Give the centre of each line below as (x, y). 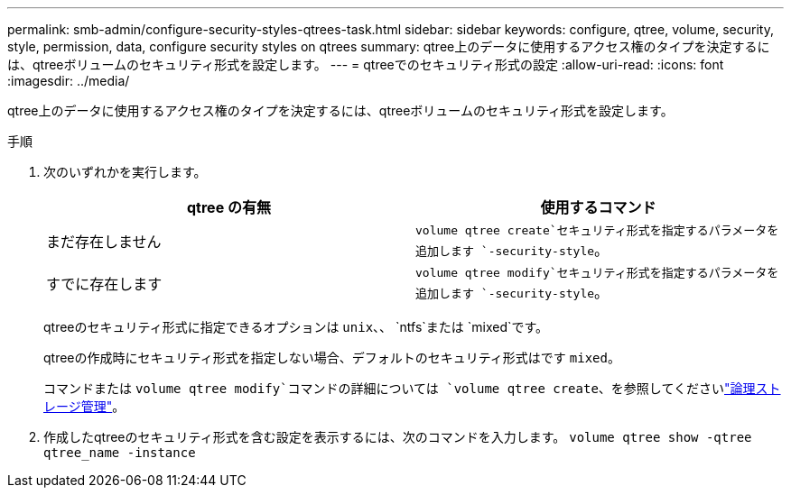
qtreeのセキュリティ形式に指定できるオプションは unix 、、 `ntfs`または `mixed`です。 (296, 327)
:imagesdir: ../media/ (69, 81)
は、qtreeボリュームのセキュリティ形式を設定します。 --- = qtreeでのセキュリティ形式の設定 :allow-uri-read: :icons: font (366, 64)
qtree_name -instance (120, 453)
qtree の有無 (229, 207)
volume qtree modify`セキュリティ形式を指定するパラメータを (597, 273)
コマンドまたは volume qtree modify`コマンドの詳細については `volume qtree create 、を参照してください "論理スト (412, 388)
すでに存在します (104, 284)
